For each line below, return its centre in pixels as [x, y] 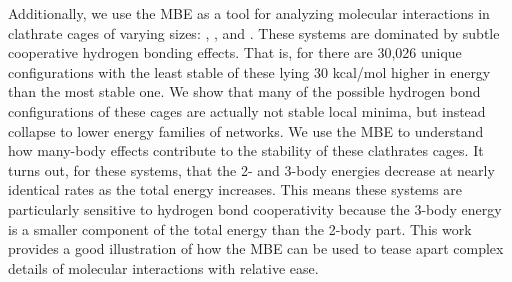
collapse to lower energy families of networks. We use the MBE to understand [246, 130]
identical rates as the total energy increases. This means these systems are [235, 189]
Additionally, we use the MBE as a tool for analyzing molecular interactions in [249, 13]
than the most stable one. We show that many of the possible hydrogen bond [244, 91]
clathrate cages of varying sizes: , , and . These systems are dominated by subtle [254, 32]
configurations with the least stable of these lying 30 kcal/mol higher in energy [249, 71]
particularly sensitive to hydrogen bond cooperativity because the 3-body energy [255, 208]
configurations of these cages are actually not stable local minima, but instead [247, 110]
